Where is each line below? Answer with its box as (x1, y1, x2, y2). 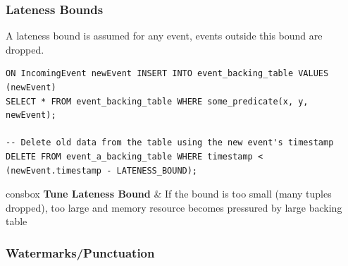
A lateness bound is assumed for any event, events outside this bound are (6, 28, 323, 43)
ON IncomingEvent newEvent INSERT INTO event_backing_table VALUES (6, 68, 329, 79)
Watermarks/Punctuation (6, 243, 155, 261)
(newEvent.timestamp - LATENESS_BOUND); (6, 165, 198, 176)
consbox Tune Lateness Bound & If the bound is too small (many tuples (6, 186, 332, 201)
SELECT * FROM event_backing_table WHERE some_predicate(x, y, (6, 96, 309, 107)
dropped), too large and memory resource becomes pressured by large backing (6, 200, 342, 214)
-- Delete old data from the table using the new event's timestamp (6, 138, 334, 148)
